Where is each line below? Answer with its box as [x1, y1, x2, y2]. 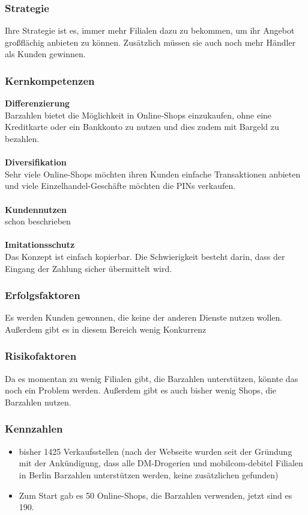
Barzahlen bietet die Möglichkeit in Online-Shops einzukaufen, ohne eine [5, 108, 272, 121]
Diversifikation [5, 156, 67, 168]
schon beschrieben [5, 215, 71, 227]
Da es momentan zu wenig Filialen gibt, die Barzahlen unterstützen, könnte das [5, 372, 298, 384]
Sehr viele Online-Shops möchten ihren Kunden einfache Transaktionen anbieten [5, 167, 301, 180]
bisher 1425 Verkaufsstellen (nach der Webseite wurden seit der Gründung [19, 445, 292, 457]
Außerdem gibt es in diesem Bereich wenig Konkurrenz [5, 322, 207, 335]
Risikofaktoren [5, 348, 77, 363]
